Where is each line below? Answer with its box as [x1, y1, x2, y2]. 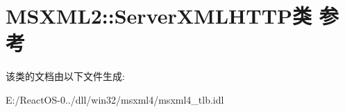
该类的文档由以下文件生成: [6, 69, 125, 83]
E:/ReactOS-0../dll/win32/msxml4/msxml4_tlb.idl [6, 92, 224, 106]
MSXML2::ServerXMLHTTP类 [6, 1, 312, 30]
